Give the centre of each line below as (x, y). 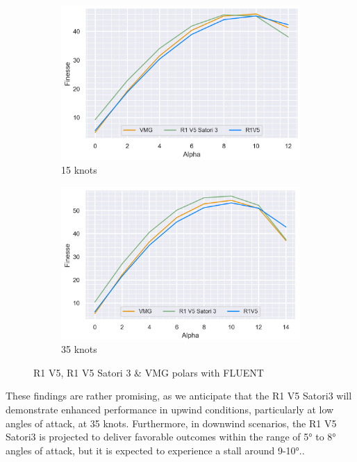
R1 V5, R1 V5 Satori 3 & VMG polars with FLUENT (149, 372)
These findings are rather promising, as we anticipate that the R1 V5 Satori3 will (179, 396)
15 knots (79, 169)
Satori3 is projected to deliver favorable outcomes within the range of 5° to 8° (171, 437)
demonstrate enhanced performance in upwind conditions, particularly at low (170, 409)
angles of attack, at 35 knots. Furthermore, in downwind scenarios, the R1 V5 (171, 423)
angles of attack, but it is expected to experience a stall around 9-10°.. (155, 450)
